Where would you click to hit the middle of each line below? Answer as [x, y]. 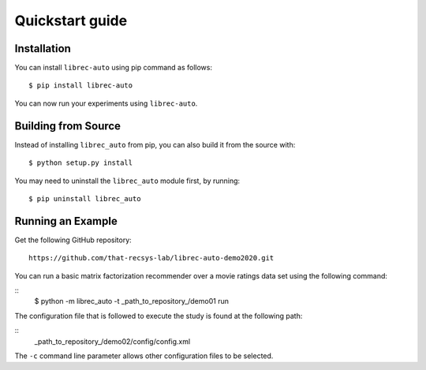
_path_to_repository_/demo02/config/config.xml [112, 341]
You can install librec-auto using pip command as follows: [114, 68]
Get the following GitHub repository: [73, 240]
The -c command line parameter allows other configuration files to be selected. [144, 356]
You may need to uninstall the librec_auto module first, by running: [127, 181]
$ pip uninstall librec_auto [85, 198]
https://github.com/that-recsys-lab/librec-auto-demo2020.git [151, 258]
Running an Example [66, 221]
